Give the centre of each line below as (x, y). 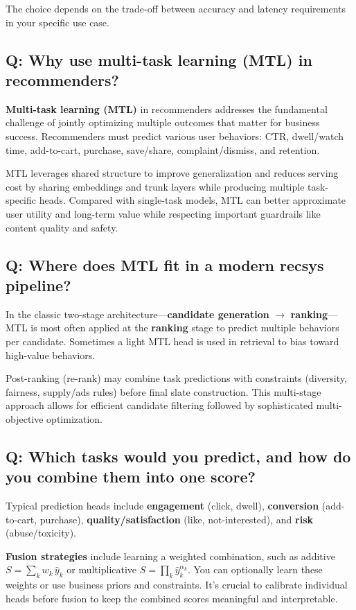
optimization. (75, 418)
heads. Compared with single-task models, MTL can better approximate (193, 200)
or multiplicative (102, 569)
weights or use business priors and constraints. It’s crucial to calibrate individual (177, 585)
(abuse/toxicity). (41, 533)
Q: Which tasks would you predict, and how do (178, 456)
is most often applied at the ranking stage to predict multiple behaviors (185, 328)
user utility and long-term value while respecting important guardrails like (163, 213)
